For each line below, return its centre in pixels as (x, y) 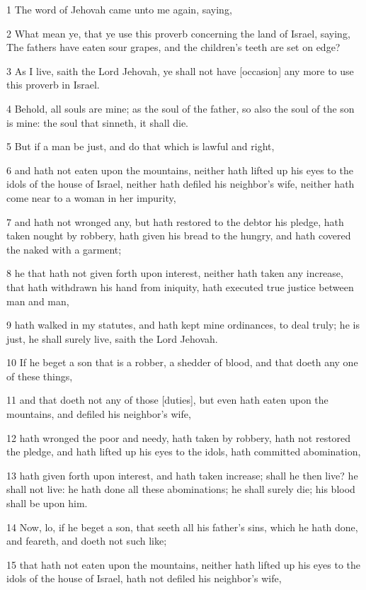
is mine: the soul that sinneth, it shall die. (97, 122)
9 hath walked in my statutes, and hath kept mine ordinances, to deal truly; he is (183, 325)
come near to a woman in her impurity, (91, 197)
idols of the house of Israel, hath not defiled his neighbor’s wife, (144, 578)
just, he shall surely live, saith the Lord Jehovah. (112, 338)
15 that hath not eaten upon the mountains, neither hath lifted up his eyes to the (184, 564)
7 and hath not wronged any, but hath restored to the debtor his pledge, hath (175, 221)
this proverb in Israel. (53, 85)
